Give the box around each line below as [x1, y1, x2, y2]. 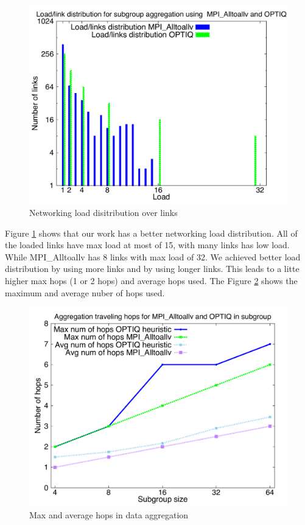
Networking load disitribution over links [29, 206, 178, 219]
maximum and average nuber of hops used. [5, 286, 165, 299]
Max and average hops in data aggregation [29, 509, 189, 521]
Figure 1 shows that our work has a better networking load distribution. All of [5, 226, 298, 239]
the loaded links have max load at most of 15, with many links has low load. [5, 238, 290, 251]
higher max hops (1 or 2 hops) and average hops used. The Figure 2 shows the [5, 274, 298, 287]
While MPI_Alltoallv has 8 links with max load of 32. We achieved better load [5, 250, 301, 263]
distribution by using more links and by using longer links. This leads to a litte [5, 262, 300, 275]
